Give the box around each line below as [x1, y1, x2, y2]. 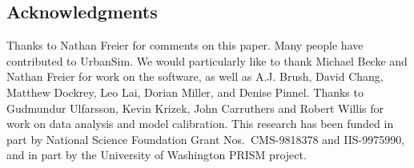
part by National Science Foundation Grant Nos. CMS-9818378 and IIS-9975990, [6, 130, 405, 147]
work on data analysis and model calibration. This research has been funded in [6, 115, 394, 132]
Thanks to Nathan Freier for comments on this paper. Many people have [6, 37, 364, 54]
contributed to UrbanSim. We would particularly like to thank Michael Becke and [6, 52, 408, 69]
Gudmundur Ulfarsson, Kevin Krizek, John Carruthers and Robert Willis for [6, 99, 384, 116]
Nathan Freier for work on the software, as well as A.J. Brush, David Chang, [6, 68, 384, 85]
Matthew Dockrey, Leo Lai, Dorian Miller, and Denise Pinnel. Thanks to [6, 83, 364, 100]
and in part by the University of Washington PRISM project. [6, 146, 307, 163]
